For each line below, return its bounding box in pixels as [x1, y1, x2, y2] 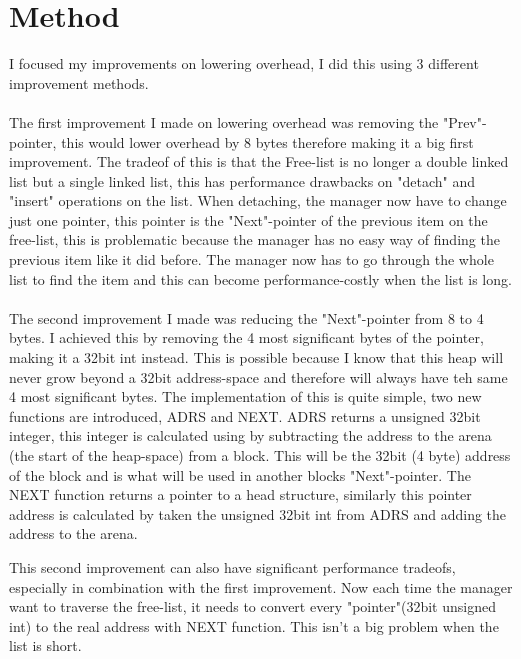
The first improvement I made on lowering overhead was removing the [9, 111, 439, 132]
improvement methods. [9, 72, 149, 93]
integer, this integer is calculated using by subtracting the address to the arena [9, 425, 492, 446]
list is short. [9, 635, 82, 656]
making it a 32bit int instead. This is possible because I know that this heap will [9, 347, 504, 368]
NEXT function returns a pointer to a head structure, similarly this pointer [9, 484, 472, 505]
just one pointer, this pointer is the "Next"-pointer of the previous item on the [9, 209, 488, 230]
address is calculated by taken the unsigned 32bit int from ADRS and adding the [9, 503, 507, 524]
